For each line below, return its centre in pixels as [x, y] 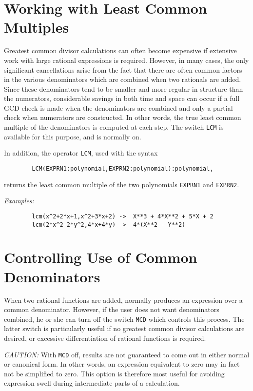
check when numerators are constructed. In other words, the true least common [123, 117]
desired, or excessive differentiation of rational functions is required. [105, 338]
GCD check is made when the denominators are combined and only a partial [118, 108]
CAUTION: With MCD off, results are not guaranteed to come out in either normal [127, 354]
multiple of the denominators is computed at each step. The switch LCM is [114, 127]
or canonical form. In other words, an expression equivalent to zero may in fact [122, 364]
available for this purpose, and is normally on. [73, 136]
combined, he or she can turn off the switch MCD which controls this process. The [124, 319]
